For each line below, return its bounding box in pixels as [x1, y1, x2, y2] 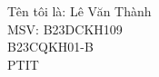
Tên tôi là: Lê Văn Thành [7, 2, 152, 20]
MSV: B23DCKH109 [7, 19, 123, 38]
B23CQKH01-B [7, 37, 94, 56]
